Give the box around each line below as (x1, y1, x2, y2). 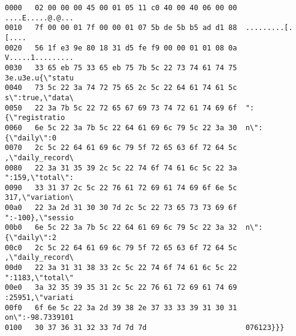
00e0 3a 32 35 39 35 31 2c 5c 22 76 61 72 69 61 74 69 (5, 283, 237, 292)
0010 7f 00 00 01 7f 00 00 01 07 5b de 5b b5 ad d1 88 (5, 23, 237, 32)
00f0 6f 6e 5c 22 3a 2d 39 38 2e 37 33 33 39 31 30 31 (5, 303, 237, 312)
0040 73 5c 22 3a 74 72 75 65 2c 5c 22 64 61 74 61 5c (5, 83, 237, 92)
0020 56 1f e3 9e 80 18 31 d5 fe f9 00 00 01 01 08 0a (5, 43, 237, 52)
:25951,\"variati (5, 293, 74, 302)
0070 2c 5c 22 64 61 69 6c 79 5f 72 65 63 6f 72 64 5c (5, 143, 237, 152)
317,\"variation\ (5, 193, 74, 202)
